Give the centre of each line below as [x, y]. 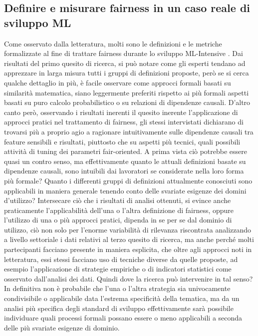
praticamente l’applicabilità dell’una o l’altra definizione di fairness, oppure [119, 210]
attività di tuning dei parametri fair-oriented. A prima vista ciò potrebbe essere [126, 151]
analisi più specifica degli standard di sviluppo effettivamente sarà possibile [119, 308]
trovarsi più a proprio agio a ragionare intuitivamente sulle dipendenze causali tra [129, 131]
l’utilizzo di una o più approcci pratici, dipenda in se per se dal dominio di [118, 220]
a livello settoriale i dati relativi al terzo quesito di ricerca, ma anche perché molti [129, 239]
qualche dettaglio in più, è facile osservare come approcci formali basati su [118, 82]
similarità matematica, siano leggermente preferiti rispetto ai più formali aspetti [127, 92]
